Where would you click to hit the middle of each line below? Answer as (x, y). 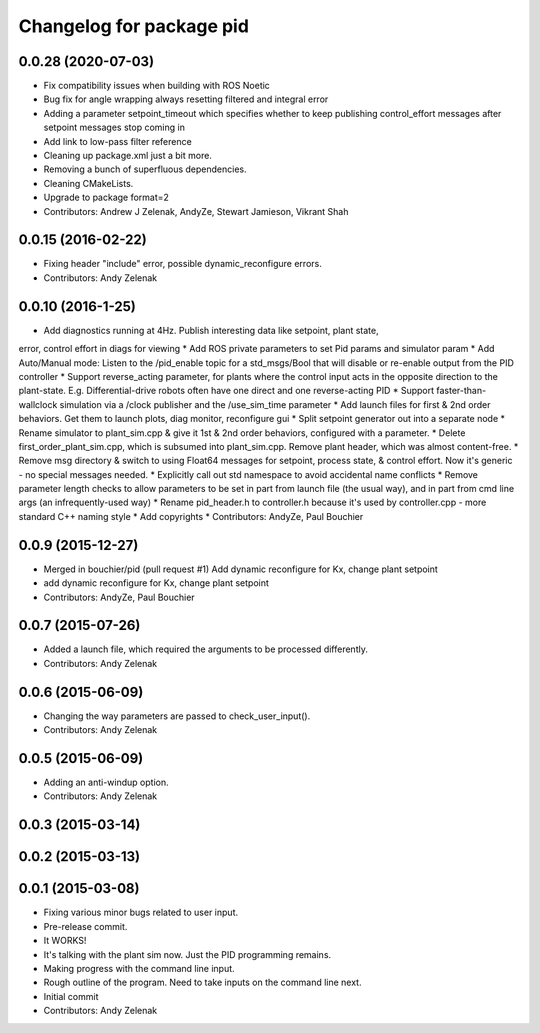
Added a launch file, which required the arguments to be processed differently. (206, 649)
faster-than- (461, 391)
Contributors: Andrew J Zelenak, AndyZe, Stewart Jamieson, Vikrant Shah (196, 211)
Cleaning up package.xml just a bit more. (127, 156)
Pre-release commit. (85, 926)
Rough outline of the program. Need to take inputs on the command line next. (202, 982)
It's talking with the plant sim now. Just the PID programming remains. (187, 954)
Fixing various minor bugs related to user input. (141, 912)
